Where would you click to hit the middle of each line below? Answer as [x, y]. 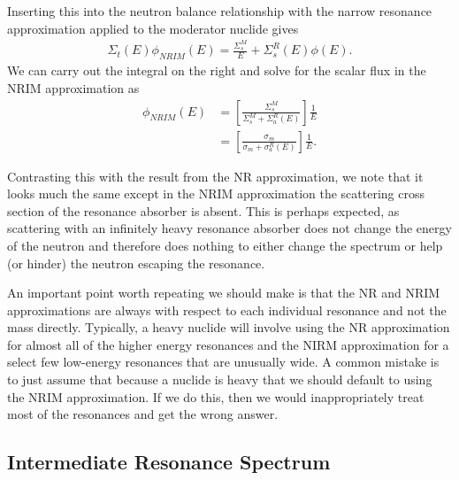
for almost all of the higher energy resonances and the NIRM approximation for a [228, 344]
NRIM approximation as [73, 87]
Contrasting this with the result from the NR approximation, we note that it [215, 176]
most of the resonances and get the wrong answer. [143, 414]
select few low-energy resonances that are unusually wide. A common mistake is [223, 362]
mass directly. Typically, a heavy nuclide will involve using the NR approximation [229, 327]
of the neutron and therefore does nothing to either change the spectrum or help [225, 245]
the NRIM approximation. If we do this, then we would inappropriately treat [216, 396]
